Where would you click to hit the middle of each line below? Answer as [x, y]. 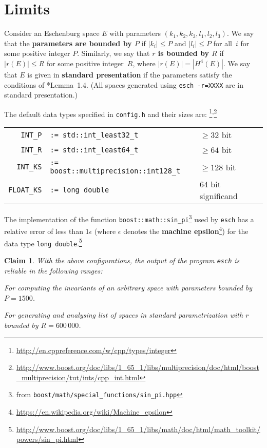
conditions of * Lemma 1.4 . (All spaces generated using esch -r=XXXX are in [124, 84]
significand [219, 196]
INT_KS [29, 167]
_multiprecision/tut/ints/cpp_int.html [78, 377]
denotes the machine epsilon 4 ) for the [186, 230]
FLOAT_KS [25, 190]
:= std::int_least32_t [94, 135]
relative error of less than [44, 231]
